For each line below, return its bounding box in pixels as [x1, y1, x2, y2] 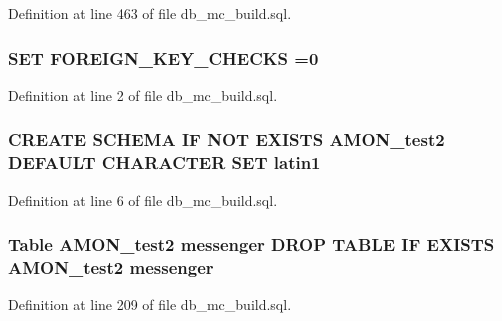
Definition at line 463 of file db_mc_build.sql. [8, 3, 292, 23]
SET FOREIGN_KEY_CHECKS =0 [8, 45, 319, 70]
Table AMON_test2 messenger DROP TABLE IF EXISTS [8, 232, 495, 257]
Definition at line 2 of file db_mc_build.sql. [8, 84, 278, 105]
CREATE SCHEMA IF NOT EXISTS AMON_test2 [8, 127, 445, 152]
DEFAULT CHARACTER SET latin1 [8, 150, 321, 175]
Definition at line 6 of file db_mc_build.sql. [8, 189, 278, 210]
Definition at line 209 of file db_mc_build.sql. [8, 294, 292, 315]
